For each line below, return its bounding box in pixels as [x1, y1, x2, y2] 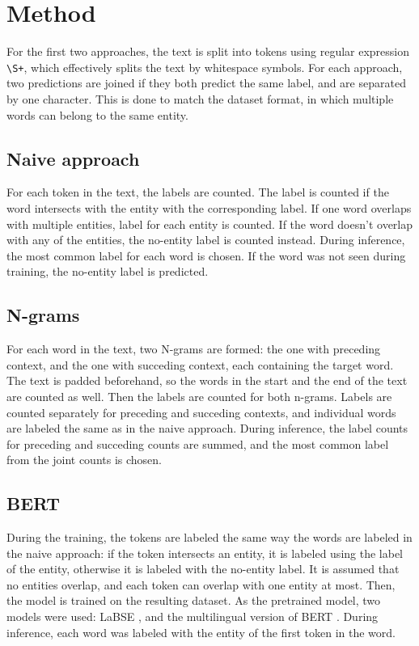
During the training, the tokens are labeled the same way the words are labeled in [6, 529, 413, 546]
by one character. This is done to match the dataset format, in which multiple [6, 90, 394, 107]
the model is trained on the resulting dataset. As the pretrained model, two [6, 592, 381, 609]
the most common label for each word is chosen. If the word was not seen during [6, 247, 406, 264]
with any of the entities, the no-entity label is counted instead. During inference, [6, 231, 405, 248]
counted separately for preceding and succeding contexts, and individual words [6, 403, 396, 420]
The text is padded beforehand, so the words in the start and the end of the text [6, 372, 408, 389]
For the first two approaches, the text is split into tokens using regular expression [6, 43, 410, 60]
